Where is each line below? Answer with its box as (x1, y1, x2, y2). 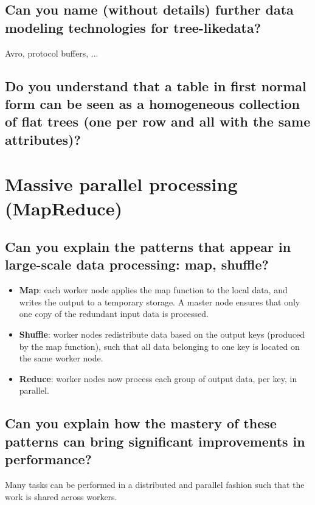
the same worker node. (19, 352, 103, 364)
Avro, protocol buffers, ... (5, 46, 99, 59)
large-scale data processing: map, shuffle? (5, 255, 269, 274)
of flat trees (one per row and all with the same (5, 112, 311, 131)
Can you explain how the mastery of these (5, 414, 277, 433)
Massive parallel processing (5, 172, 238, 197)
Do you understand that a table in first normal (5, 76, 306, 95)
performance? (5, 450, 92, 468)
